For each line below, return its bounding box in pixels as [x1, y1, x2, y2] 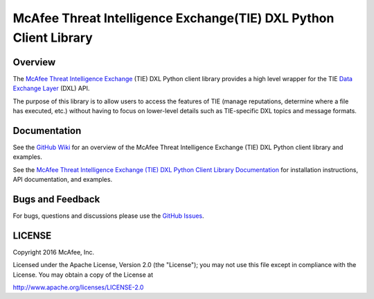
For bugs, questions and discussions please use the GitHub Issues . [12, 212, 204, 220]
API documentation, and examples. [12, 176, 113, 184]
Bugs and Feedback [12, 193, 100, 205]
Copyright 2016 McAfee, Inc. [12, 248, 95, 256]
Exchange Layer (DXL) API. [12, 84, 90, 93]
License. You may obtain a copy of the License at [12, 271, 154, 279]
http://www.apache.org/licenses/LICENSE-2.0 [12, 283, 144, 291]
